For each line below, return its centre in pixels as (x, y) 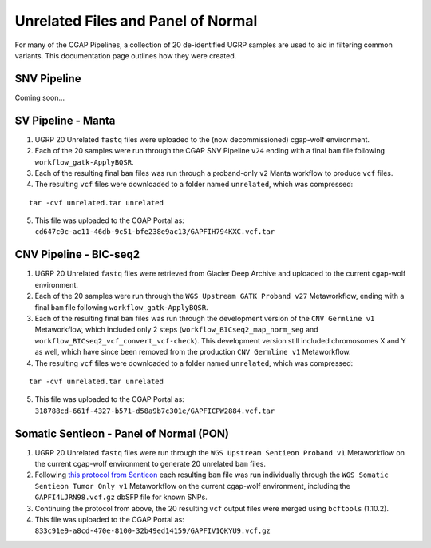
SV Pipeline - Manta (65, 120)
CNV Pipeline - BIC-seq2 (77, 254)
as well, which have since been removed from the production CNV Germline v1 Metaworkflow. (193, 352)
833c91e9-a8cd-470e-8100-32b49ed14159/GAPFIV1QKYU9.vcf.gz (153, 531)
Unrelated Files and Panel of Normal (136, 21)
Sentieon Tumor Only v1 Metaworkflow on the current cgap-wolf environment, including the (193, 486)
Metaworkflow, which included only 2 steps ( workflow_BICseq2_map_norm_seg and (176, 330)
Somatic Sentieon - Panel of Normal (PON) (122, 433)
